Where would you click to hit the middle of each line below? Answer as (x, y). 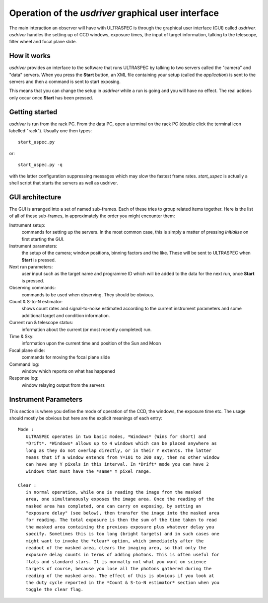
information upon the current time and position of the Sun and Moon (91, 344)
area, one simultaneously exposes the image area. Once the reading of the (120, 499)
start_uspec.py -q (40, 165)
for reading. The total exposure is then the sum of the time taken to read (121, 520)
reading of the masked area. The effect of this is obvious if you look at (120, 576)
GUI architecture (35, 197)
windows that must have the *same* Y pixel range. (88, 471)
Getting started (33, 112)
